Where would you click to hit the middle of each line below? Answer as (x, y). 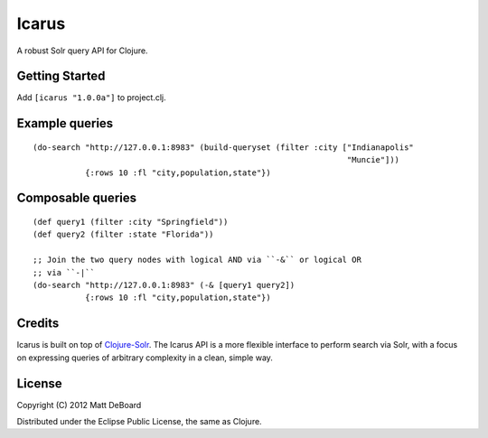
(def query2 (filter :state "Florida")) (123, 234)
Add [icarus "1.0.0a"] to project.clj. (91, 98)
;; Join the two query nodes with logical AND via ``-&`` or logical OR (197, 260)
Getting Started (61, 76)
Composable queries (77, 198)
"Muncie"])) (373, 160)
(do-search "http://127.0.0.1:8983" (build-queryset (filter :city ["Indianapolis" (224, 147)
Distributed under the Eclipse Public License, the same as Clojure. (139, 421)
